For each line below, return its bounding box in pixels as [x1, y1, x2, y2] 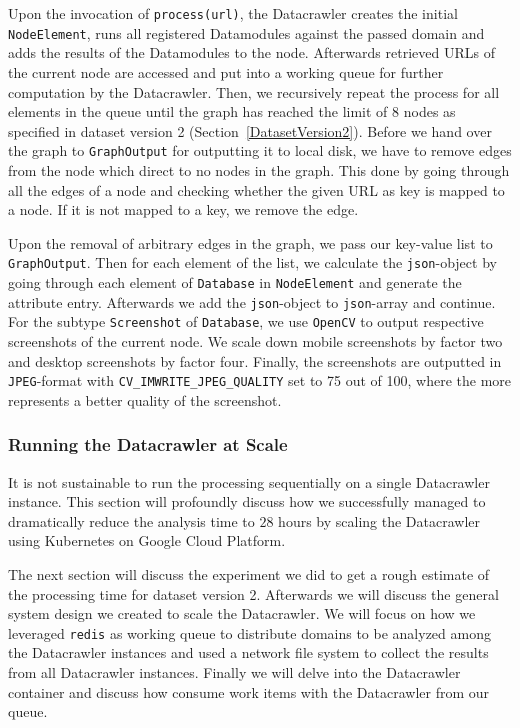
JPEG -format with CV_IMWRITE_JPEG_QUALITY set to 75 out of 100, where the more [8, 370, 512, 391]
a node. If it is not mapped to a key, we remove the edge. [8, 199, 359, 220]
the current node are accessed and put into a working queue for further [8, 61, 444, 82]
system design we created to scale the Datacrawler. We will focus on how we [8, 603, 476, 624]
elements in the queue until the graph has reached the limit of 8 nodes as [8, 101, 456, 122]
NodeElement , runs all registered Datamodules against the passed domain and [8, 22, 485, 43]
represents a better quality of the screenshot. [8, 389, 282, 410]
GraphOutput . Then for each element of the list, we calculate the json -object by [8, 252, 497, 273]
